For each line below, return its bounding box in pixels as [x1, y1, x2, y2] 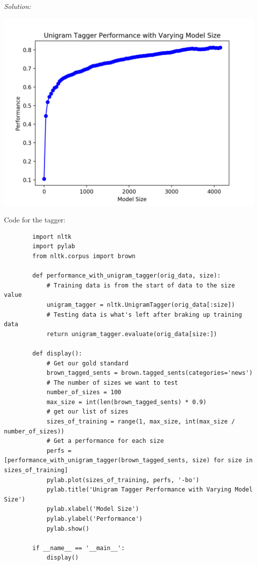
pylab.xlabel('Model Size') [46, 505, 139, 513]
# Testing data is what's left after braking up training [46, 311, 242, 318]
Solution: [4, 1, 31, 11]
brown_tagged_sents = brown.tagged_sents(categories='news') [46, 369, 253, 377]
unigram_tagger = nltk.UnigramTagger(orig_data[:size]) [46, 301, 235, 308]
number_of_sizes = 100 [46, 389, 122, 396]
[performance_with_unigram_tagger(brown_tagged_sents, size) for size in [4, 457, 253, 464]
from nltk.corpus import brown [32, 252, 135, 260]
